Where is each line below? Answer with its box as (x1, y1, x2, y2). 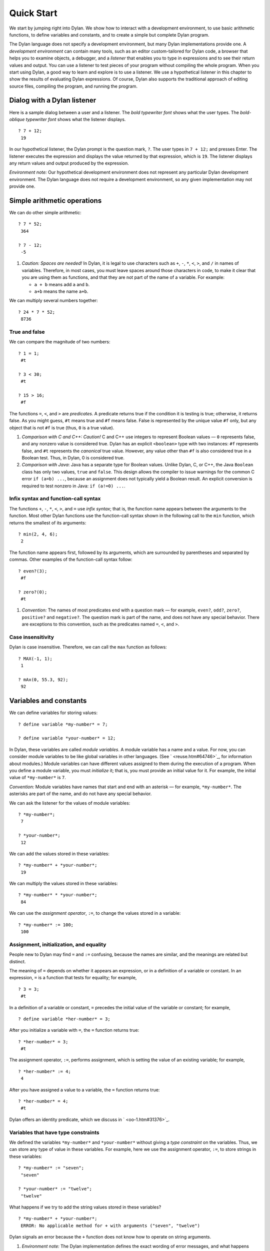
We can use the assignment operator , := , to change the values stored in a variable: (9, 910, 181, 916)
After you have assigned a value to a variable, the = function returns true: (9, 1086, 160, 1093)
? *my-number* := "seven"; (18, 1165, 84, 1171)
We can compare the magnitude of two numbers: (9, 339, 110, 345)
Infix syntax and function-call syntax (9, 495, 101, 502)
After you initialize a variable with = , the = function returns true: (9, 1027, 139, 1033)
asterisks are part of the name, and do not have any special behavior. (9, 791, 152, 797)
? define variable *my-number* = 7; (18, 721, 108, 727)
